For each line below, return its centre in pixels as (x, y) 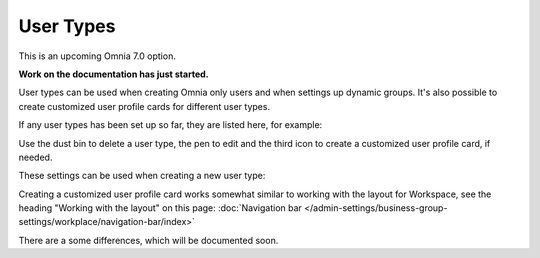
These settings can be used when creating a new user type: (142, 176)
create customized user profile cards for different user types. (144, 106)
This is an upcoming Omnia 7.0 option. (97, 56)
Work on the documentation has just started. (113, 74)
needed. (35, 157)
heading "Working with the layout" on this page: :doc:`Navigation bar (160, 208)
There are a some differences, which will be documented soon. (148, 240)
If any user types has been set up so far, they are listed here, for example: (170, 125)
